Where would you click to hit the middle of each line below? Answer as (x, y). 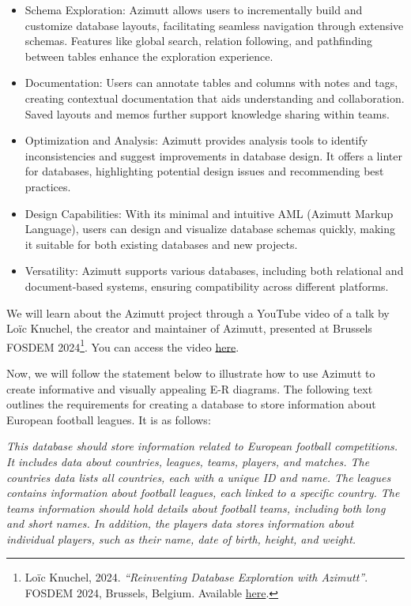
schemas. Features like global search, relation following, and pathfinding (199, 41)
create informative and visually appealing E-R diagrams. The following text (190, 388)
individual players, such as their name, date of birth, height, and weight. (181, 538)
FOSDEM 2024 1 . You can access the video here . (123, 345)
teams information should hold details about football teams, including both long (196, 508)
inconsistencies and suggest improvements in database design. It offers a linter (213, 155)
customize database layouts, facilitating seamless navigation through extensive (214, 25)
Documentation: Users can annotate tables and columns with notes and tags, (211, 83)
